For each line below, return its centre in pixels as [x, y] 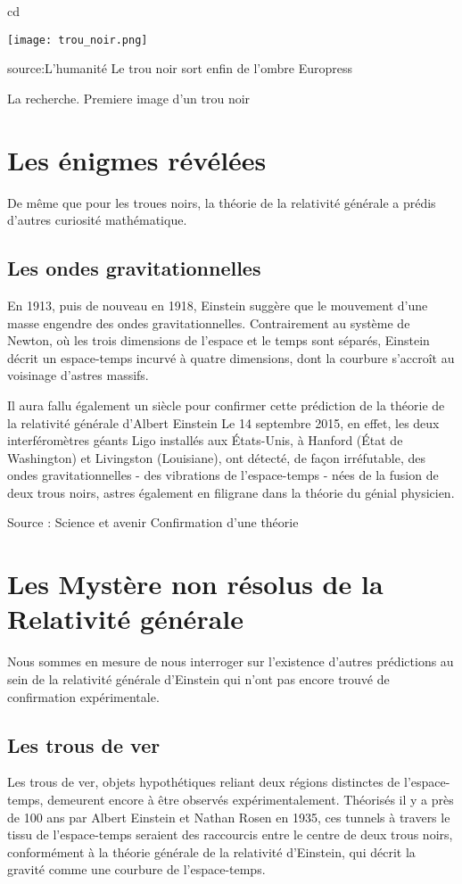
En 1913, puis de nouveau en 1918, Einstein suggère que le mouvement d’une [218, 305]
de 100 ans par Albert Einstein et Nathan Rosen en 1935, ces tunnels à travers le [229, 817]
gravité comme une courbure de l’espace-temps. [136, 869]
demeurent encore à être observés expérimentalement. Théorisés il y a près [251, 799]
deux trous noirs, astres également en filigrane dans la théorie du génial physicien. [231, 492]
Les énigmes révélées [137, 159]
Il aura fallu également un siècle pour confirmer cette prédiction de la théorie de [226, 405]
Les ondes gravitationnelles [134, 268]
